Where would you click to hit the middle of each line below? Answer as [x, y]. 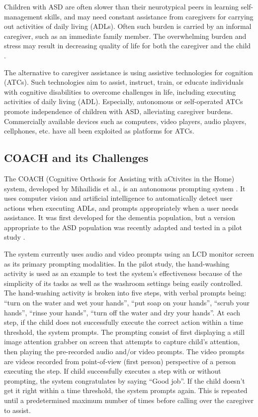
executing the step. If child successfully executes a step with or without [113, 371]
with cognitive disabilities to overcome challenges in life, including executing [120, 91]
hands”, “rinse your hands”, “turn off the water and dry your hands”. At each [122, 312]
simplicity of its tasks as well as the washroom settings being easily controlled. [123, 283]
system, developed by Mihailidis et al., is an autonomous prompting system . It [125, 188]
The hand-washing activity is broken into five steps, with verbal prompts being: [125, 293]
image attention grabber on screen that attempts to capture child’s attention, [122, 342]
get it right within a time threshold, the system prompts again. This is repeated [126, 390]
